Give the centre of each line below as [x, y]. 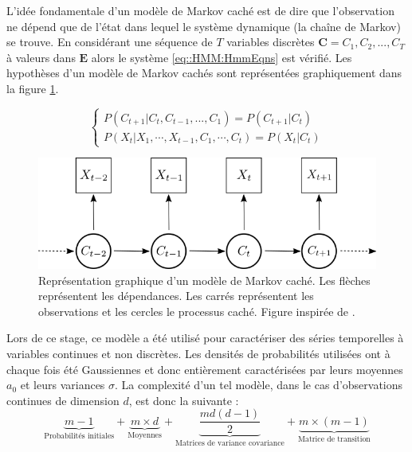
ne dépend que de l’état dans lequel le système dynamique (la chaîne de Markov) [204, 26]
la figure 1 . [33, 88]
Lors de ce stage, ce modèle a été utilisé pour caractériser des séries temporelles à [205, 338]
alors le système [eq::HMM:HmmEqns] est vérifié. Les [222, 57]
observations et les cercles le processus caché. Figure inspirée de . [197, 311]
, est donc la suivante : [184, 400]
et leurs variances [63, 385]
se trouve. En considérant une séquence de [110, 42]
